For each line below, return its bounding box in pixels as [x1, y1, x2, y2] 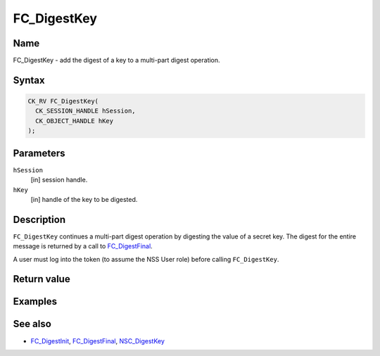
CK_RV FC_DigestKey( [27, 97, 99, 106]
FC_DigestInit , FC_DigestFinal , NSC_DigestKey [30, 336, 165, 345]
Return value [13, 273, 70, 285]
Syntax [13, 74, 45, 86]
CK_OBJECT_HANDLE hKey [35, 117, 114, 125]
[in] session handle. [30, 176, 88, 184]
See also [13, 318, 52, 330]
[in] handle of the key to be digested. [30, 195, 138, 203]
